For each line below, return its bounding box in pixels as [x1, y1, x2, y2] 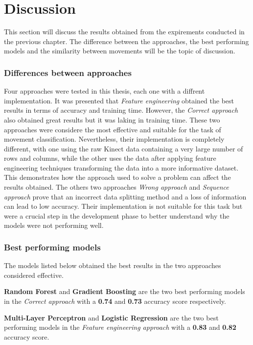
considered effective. [4, 270, 64, 280]
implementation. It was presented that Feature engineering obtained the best [4, 95, 234, 105]
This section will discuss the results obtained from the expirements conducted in [4, 26, 245, 37]
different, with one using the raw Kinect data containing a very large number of [4, 143, 243, 153]
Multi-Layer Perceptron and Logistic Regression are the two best [4, 312, 219, 322]
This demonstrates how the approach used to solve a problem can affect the [4, 172, 231, 182]
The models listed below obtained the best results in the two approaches [4, 260, 221, 271]
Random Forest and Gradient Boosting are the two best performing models [4, 286, 245, 296]
